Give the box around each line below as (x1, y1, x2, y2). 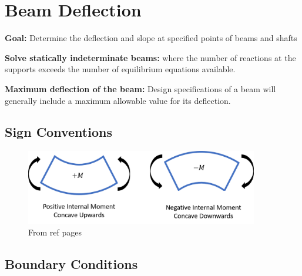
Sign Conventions (5, 123, 112, 141)
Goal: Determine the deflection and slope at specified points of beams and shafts (5, 32, 297, 44)
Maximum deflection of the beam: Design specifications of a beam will (5, 82, 276, 95)
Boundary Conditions (5, 255, 138, 273)
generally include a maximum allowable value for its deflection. (5, 94, 231, 106)
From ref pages (28, 226, 82, 238)
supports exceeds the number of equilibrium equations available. (5, 63, 236, 75)
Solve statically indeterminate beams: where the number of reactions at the (5, 51, 296, 63)
